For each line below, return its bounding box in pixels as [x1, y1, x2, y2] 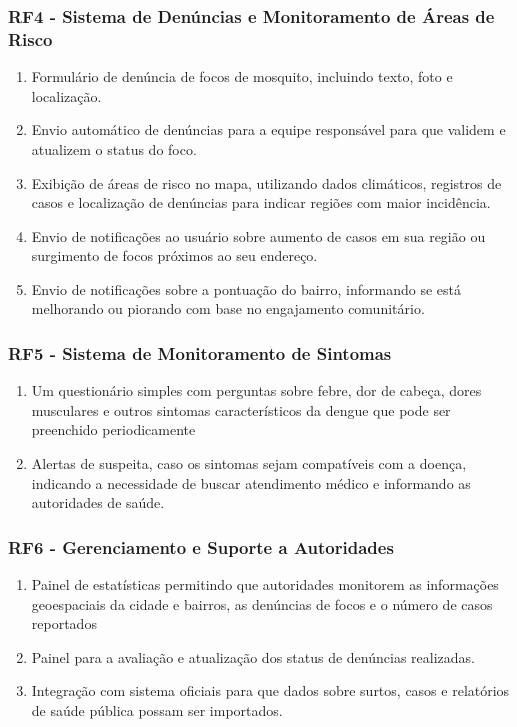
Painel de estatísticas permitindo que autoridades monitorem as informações [31, 574, 499, 595]
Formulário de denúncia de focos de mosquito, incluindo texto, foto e [31, 66, 453, 87]
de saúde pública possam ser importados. [31, 700, 283, 721]
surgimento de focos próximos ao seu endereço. [31, 245, 318, 266]
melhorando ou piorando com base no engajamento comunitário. [31, 298, 425, 319]
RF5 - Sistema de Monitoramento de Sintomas [8, 341, 392, 365]
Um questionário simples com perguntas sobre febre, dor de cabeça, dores [31, 380, 482, 401]
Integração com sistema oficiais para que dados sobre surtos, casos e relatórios [31, 680, 510, 701]
